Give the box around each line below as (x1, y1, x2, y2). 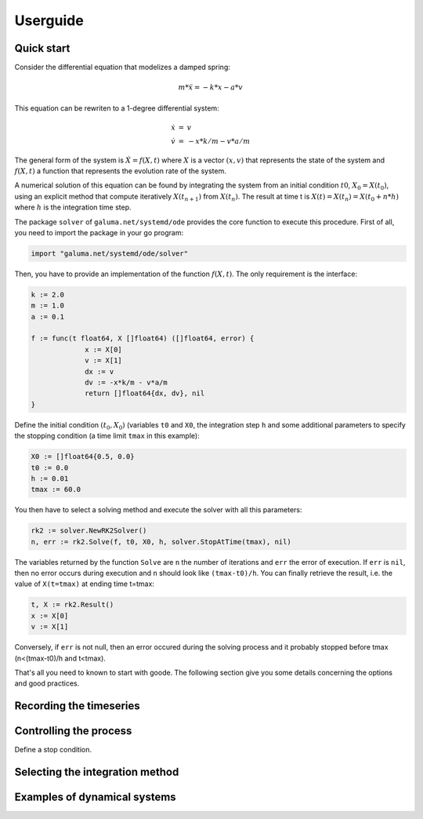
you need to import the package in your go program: (14, 227, 184, 237)
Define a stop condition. (14, 745, 92, 755)
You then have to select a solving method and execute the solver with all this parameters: (14, 505, 302, 515)
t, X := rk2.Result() (31, 600, 114, 610)
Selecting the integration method (14, 766, 179, 779)
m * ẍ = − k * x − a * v (178, 83, 243, 92)
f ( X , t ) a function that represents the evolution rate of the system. (14, 166, 227, 176)
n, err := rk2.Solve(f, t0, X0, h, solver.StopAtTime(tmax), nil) (31, 537, 291, 546)
